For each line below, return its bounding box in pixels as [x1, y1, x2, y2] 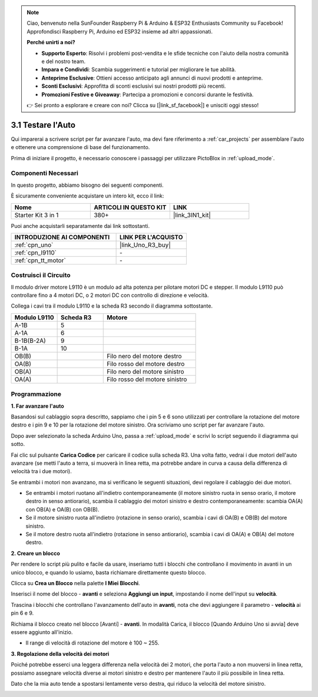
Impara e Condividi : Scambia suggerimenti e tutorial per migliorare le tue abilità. [41, 66, 236, 73]
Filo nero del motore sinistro [107, 367, 185, 375]
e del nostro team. [41, 58, 86, 65]
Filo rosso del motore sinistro [107, 375, 187, 383]
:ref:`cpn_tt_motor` [14, 256, 66, 265]
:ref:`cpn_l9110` [14, 248, 57, 256]
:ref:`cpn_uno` [14, 240, 54, 249]
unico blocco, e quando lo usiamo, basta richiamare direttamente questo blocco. [11, 569, 206, 576]
